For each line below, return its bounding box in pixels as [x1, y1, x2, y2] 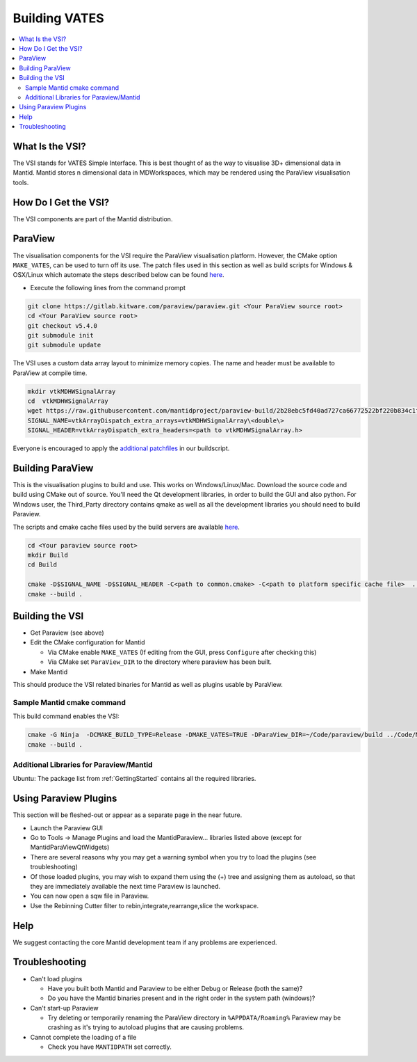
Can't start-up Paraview [30, 1004, 99, 1012]
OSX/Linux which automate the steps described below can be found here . [13, 271, 225, 279]
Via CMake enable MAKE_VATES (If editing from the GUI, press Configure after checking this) [47, 648, 317, 656]
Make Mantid [30, 667, 68, 676]
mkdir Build [27, 551, 69, 560]
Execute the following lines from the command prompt [30, 283, 186, 292]
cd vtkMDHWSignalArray [27, 397, 109, 405]
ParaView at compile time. [13, 369, 88, 377]
